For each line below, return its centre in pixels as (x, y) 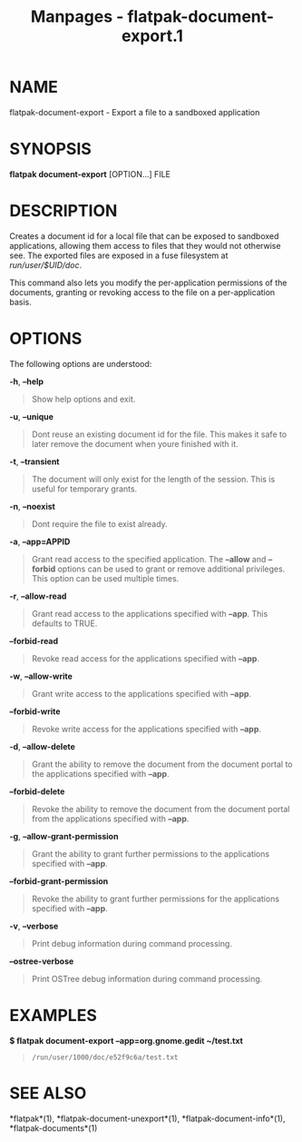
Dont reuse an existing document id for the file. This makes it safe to (159, 434)
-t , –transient (34, 462)
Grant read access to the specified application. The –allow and (149, 559)
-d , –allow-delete (42, 746)
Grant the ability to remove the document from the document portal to (162, 764)
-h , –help (26, 381)
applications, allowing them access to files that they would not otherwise (145, 245)
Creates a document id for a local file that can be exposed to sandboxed (144, 236)
